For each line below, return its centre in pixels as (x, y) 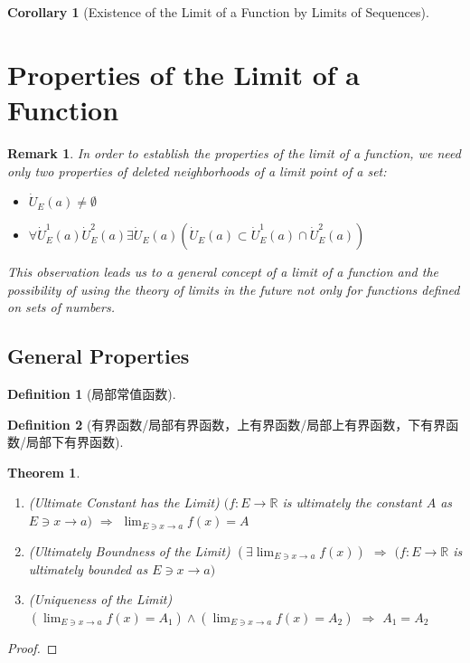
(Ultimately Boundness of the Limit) (129, 550)
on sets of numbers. (61, 307)
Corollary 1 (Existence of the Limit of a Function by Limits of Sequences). (218, 12)
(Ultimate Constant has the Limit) (124, 502)
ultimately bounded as (88, 568)
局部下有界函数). (75, 442)
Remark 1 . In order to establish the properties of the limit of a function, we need (234, 152)
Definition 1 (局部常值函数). (92, 394)
